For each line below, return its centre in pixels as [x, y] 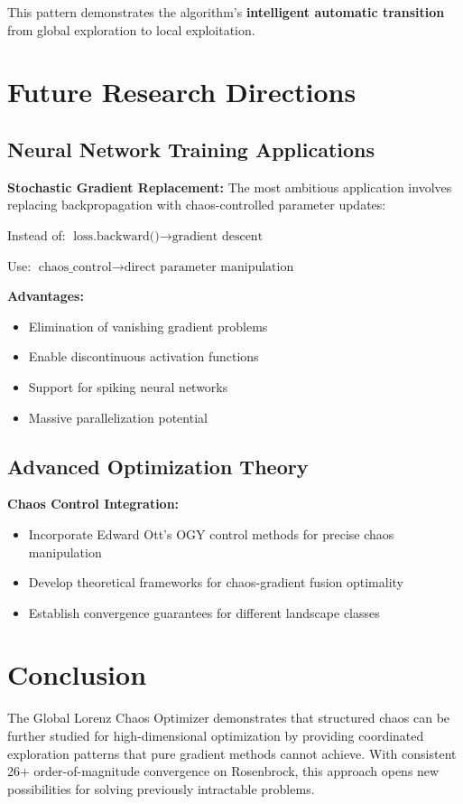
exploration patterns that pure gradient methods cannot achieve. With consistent [232, 753]
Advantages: [46, 296]
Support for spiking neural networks [128, 386]
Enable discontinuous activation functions [144, 356]
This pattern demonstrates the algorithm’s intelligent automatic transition [226, 12]
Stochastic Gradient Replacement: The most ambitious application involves [230, 187]
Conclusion [77, 674]
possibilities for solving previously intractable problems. [161, 788]
